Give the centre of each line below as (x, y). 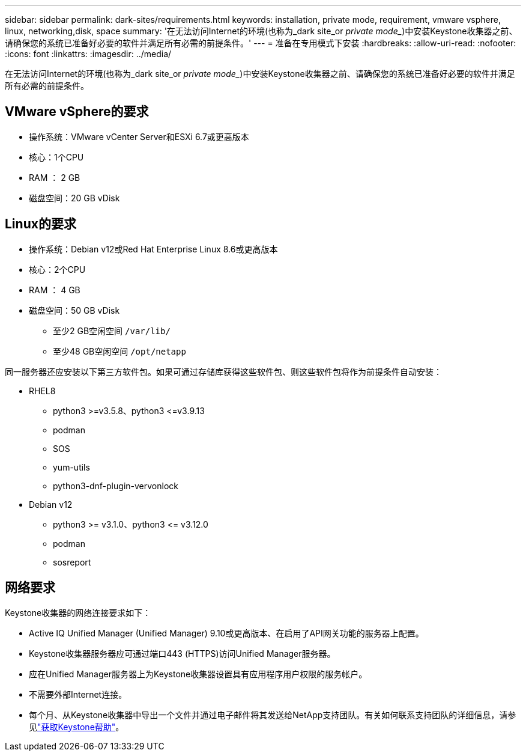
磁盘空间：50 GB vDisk (74, 310)
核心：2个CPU (57, 269)
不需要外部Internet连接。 (78, 694)
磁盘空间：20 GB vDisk (74, 198)
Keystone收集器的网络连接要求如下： (78, 612)
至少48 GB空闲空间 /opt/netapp (119, 351)
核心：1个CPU (56, 157)
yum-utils (71, 467)
